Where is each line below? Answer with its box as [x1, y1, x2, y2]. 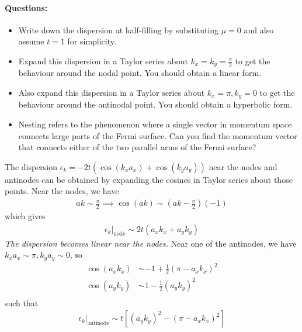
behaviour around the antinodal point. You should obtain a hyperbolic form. [18, 98, 293, 110]
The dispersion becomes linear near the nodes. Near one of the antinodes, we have [5, 237, 297, 249]
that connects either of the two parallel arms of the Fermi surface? [18, 141, 256, 153]
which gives [5, 210, 46, 222]
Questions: [5, 1, 48, 13]
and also [244, 23, 274, 36]
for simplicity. [67, 35, 116, 47]
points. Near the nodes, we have [5, 185, 119, 197]
